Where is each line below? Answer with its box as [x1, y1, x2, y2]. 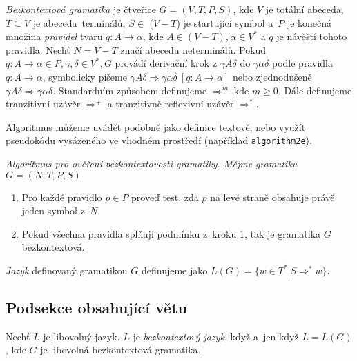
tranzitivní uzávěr [6, 96, 81, 111]
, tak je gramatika [244, 226, 321, 240]
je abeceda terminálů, [32, 15, 126, 30]
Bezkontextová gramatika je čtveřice [6, 2, 156, 16]
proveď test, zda [131, 189, 199, 204]
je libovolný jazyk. [43, 329, 120, 343]
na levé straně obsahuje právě [210, 189, 335, 204]
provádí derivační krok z [115, 56, 218, 70]
